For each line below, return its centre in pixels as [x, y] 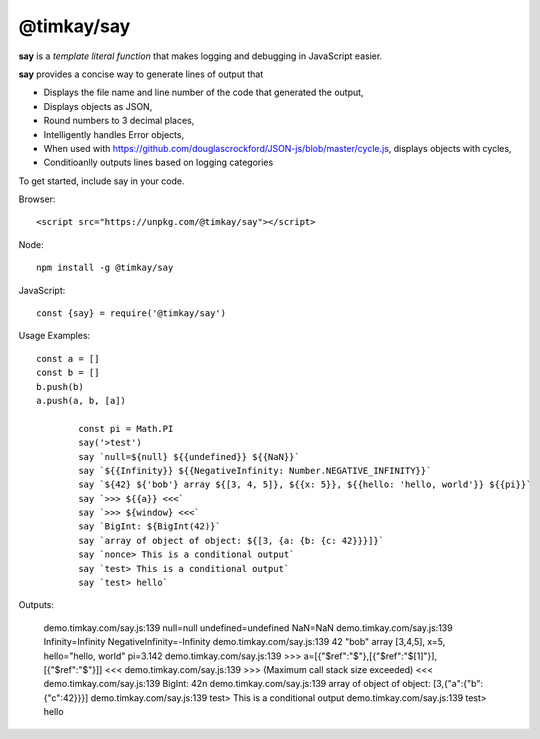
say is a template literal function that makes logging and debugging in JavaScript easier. [200, 56]
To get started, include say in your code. [101, 181]
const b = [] [68, 373]
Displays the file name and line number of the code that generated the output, [203, 92]
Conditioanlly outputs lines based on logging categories [158, 162]
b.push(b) [60, 386]
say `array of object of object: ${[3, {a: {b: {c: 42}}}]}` [231, 540]
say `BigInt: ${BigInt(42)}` [150, 526]
